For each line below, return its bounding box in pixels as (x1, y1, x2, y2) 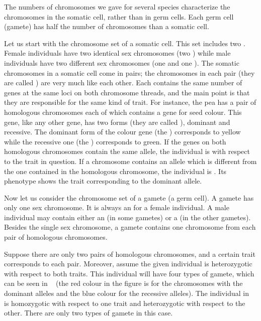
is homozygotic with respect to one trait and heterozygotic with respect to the (4, 297, 245, 308)
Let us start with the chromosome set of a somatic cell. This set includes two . (4, 38, 245, 48)
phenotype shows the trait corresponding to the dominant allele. (4, 176, 202, 186)
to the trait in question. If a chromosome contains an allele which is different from (4, 155, 257, 166)
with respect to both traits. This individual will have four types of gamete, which (4, 268, 254, 278)
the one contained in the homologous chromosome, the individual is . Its (4, 166, 227, 176)
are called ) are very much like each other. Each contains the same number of (4, 77, 242, 88)
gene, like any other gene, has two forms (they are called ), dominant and (4, 116, 230, 127)
